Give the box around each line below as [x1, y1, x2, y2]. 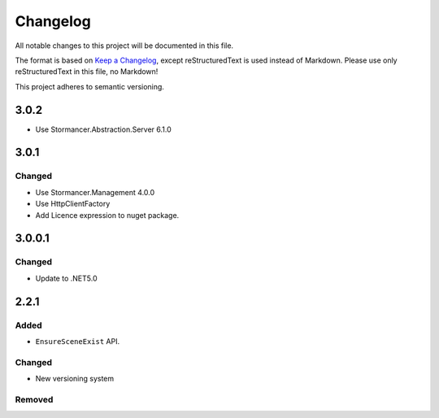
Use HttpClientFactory [35, 199, 111, 209]
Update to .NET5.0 [35, 273, 98, 283]
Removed [15, 394, 54, 405]
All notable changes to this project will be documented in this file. [15, 41, 234, 50]
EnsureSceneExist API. [35, 336, 120, 346]
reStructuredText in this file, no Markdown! [15, 67, 159, 76]
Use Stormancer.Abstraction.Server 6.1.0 [35, 124, 172, 134]
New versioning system [35, 374, 115, 384]
